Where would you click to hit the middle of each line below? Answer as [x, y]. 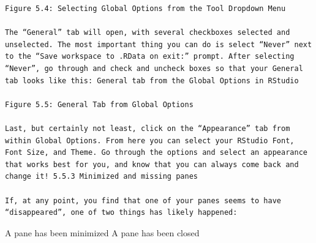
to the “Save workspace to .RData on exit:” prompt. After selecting [150, 57]
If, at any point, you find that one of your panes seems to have [143, 200]
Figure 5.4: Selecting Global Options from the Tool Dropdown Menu [145, 9]
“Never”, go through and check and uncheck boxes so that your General [154, 68]
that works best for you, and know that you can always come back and [152, 164]
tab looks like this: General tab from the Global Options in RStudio [152, 80]
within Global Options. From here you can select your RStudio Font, [150, 140]
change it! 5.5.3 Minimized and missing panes [101, 177]
